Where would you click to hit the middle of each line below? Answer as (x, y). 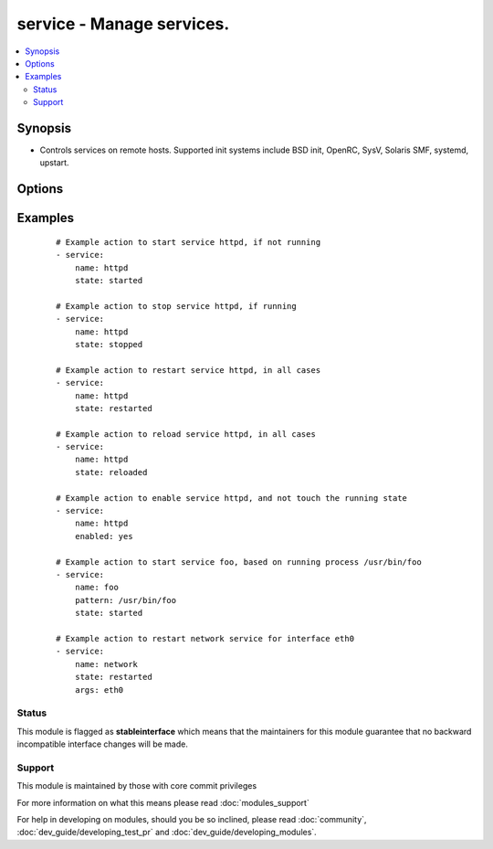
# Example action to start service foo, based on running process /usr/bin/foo (239, 562)
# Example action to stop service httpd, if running (176, 306)
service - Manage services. (123, 24)
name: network (106, 664)
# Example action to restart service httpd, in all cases (189, 370)
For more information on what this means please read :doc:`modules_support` (163, 802)
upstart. (54, 163)
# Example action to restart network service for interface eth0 (205, 638)
